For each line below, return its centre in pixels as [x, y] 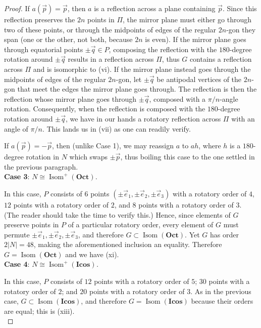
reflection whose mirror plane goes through [70, 98]
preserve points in [32, 224]
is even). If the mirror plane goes [196, 39]
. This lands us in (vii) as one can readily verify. [116, 128]
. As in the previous [221, 291]
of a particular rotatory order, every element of [141, 224]
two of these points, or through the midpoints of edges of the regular [110, 29]
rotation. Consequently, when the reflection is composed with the [105, 109]
